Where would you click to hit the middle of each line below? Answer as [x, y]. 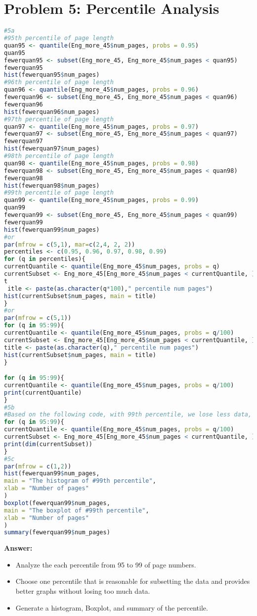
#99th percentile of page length [59, 193]
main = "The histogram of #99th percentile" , [80, 481]
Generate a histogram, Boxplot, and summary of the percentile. [112, 607]
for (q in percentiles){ [45, 259]
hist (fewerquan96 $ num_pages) [52, 112]
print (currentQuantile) [43, 392]
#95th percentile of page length [59, 38]
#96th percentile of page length [59, 82]
